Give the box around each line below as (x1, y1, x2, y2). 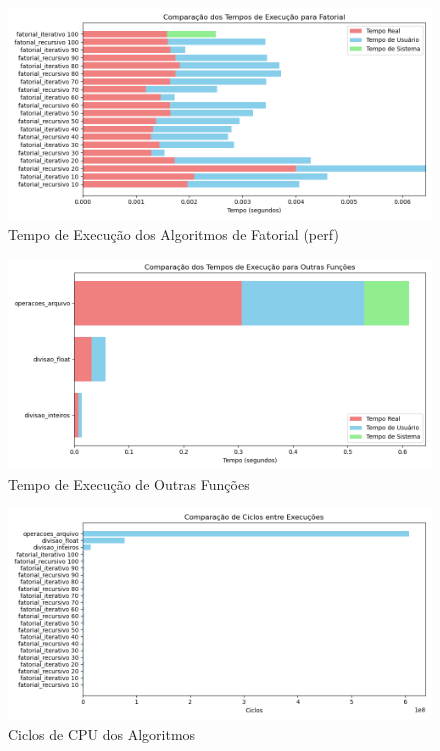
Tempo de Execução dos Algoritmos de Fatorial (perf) (8, 223, 339, 244)
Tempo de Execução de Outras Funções (8, 473, 250, 494)
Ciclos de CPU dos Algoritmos (8, 723, 196, 744)
